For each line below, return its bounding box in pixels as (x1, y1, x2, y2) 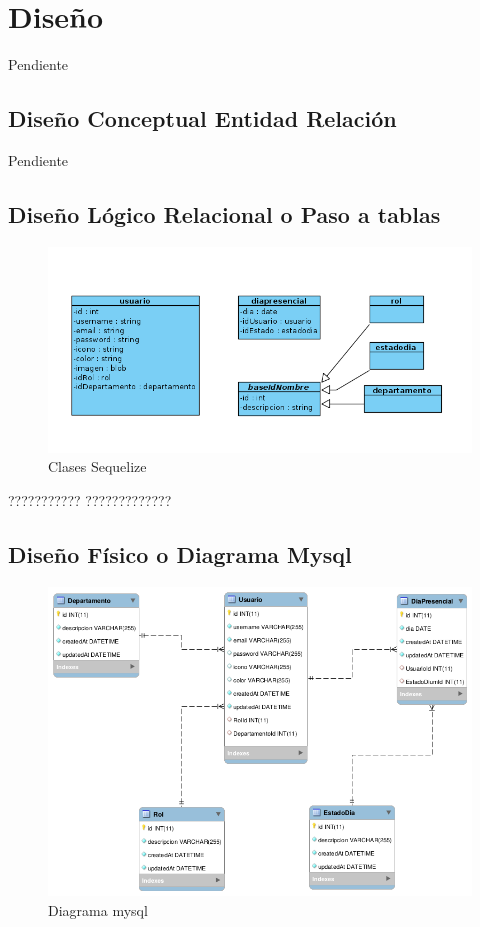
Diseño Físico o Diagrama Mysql (8, 538, 352, 569)
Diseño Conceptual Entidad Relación (8, 103, 397, 134)
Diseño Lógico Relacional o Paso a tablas (8, 198, 441, 229)
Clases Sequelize (48, 456, 147, 477)
